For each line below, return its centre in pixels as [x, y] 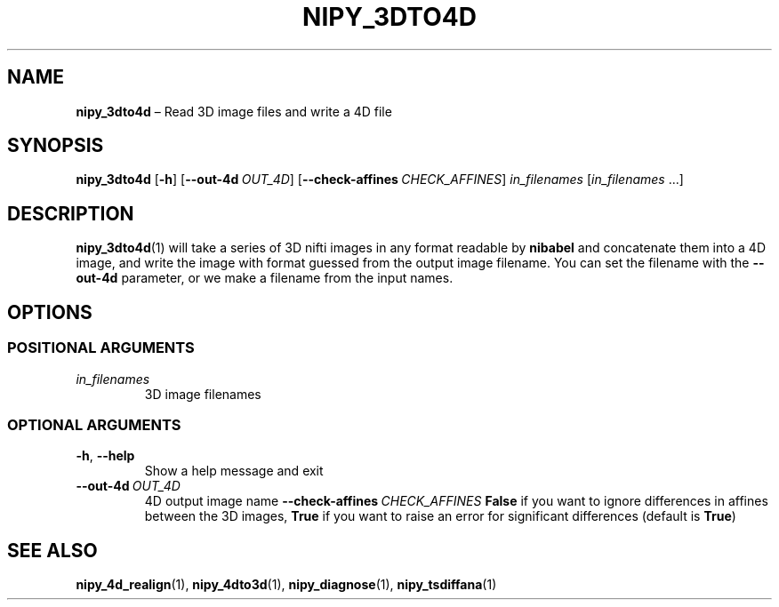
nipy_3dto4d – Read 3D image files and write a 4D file [234, 111]
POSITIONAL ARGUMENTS [101, 348]
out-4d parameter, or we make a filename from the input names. [265, 278]
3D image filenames [203, 394]
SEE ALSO [52, 550]
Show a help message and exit [234, 471]
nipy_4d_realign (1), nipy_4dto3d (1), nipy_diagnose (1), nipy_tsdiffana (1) [286, 585]
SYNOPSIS [56, 146]
